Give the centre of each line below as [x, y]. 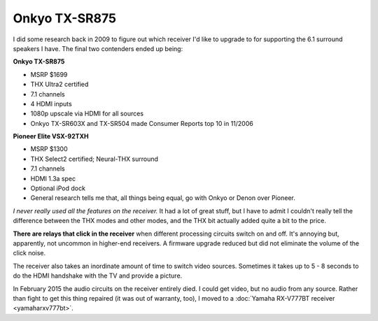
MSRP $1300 [49, 149]
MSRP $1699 [49, 74]
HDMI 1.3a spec [53, 178]
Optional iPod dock [58, 188]
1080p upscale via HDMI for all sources [87, 114]
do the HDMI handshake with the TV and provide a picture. [98, 276]
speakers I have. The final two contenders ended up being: [98, 48]
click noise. [29, 253]
